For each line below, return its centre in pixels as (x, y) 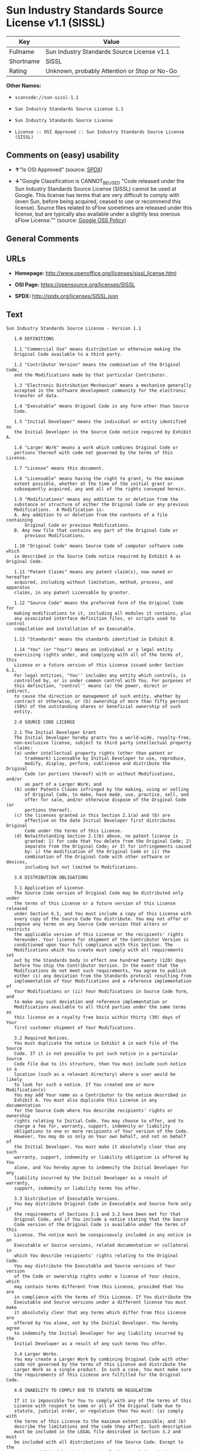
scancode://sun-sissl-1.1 (46, 97)
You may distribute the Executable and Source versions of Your (95, 1266)
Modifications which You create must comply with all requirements (99, 950)
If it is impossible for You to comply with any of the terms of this (103, 1401)
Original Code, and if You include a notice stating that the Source (101, 1219)
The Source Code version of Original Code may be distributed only (99, 893)
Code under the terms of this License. (74, 831)
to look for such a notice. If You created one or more (84, 1085)
